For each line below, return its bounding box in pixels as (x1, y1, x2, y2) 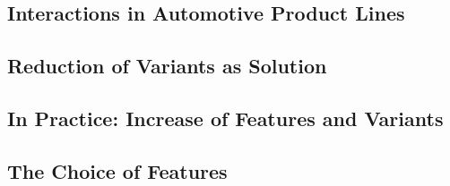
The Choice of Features (7, 156, 228, 184)
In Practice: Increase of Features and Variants (7, 104, 444, 131)
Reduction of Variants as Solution (7, 52, 327, 80)
